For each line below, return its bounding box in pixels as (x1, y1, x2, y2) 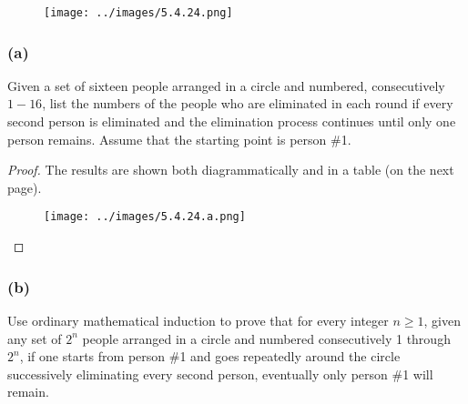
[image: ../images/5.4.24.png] (44, 6, 233, 19)
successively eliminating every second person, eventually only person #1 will (7, 364, 433, 383)
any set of (7, 328, 62, 348)
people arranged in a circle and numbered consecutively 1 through (82, 328, 451, 348)
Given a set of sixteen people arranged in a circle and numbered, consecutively (7, 76, 445, 95)
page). (7, 177, 42, 197)
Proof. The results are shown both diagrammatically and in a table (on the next (7, 160, 454, 179)
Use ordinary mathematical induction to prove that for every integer (7, 310, 389, 329)
